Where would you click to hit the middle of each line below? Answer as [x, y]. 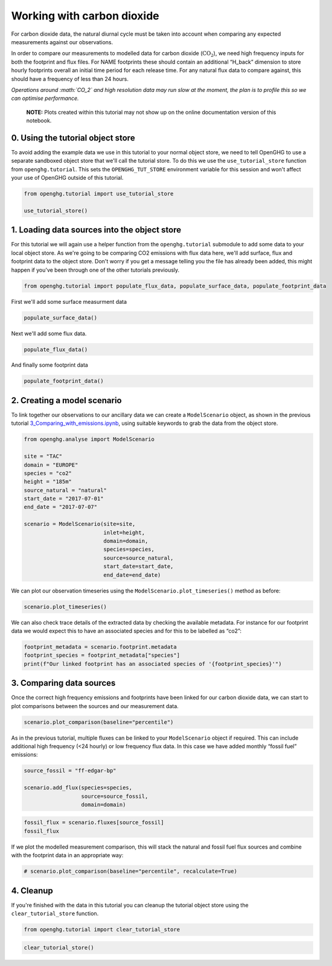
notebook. [39, 120]
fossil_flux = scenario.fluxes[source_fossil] [94, 823]
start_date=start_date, [139, 567]
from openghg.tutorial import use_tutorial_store [99, 194]
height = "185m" [48, 482]
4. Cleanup [32, 891]
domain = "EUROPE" [51, 465]
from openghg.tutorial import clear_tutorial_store [102, 930]
